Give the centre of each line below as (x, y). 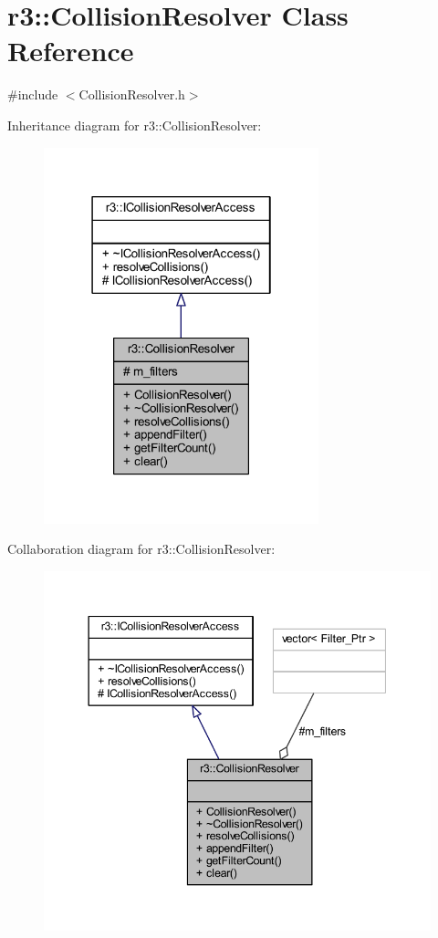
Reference (71, 51)
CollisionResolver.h (132, 94)
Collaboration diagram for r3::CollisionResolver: (141, 549)
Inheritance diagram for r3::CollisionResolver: (135, 125)
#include (33, 94)
